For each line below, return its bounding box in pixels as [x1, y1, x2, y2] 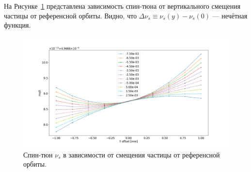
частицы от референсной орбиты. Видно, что [4, 10, 137, 20]
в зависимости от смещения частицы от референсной [63, 149, 220, 159]
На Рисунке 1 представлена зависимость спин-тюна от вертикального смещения [4, 1, 241, 11]
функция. [4, 20, 31, 30]
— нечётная [212, 10, 248, 20]
